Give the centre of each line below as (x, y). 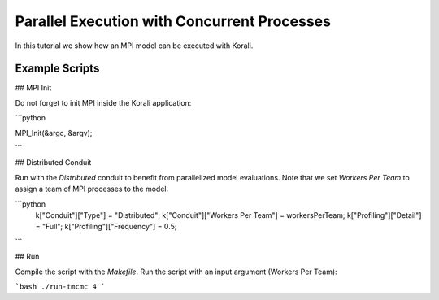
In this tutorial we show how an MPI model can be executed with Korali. (134, 46)
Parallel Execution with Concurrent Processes (173, 21)
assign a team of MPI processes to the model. (92, 189)
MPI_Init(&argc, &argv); (54, 133)
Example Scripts (57, 69)
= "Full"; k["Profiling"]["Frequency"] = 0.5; (106, 227)
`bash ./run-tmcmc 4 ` (60, 286)
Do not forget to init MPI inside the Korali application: (103, 102)
